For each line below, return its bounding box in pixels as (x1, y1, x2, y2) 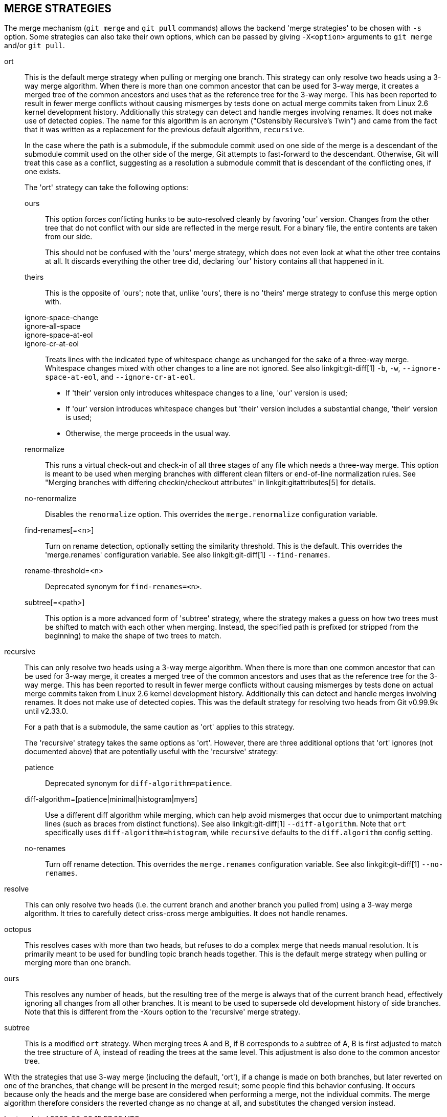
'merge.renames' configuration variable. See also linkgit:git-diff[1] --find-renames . (45, 550, 330, 560)
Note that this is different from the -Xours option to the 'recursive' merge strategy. (25, 1007, 301, 1017)
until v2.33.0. (25, 707, 69, 716)
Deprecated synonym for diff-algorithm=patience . (45, 779, 232, 788)
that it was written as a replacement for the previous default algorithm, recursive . (25, 125, 304, 134)
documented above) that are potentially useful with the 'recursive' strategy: (25, 747, 278, 756)
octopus (4, 925, 32, 934)
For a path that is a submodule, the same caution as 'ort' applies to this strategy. (25, 722, 295, 732)
